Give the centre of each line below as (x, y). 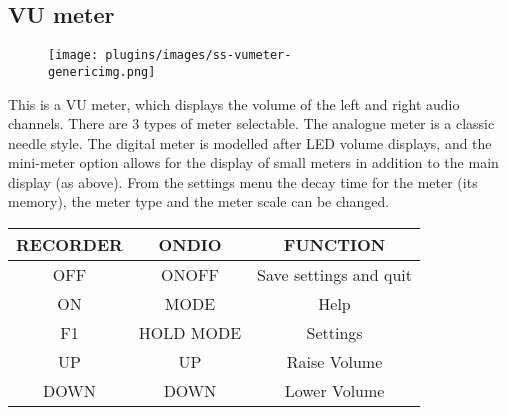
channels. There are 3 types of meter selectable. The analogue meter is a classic (251, 123)
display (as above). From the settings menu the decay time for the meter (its (243, 181)
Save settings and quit (334, 275)
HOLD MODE (190, 333)
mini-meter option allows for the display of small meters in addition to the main (253, 162)
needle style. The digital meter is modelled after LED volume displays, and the (250, 142)
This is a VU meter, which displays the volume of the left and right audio (234, 103)
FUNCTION (334, 245)
